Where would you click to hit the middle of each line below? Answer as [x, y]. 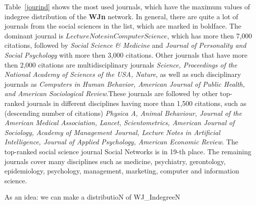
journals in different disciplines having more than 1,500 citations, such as [137, 103]
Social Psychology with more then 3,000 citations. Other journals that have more [126, 54]
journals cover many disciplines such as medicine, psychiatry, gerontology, [115, 161]
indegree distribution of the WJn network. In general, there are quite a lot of [121, 16]
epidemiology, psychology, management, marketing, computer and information [122, 171]
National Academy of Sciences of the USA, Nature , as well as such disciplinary [123, 74]
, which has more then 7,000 [210, 35]
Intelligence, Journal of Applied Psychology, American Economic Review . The [121, 142]
